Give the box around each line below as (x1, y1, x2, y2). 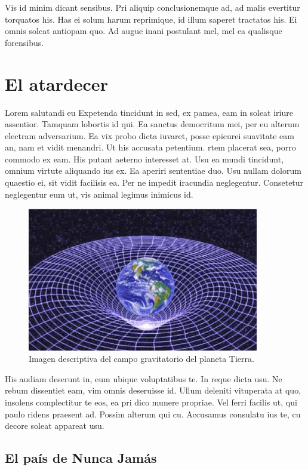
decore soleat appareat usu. (5, 419, 104, 432)
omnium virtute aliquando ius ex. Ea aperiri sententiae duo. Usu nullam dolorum (5, 164, 301, 177)
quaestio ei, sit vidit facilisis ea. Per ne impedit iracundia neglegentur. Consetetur (5, 176, 304, 189)
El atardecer (5, 71, 108, 96)
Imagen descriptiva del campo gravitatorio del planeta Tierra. (29, 352, 254, 365)
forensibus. (5, 36, 44, 48)
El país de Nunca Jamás (5, 449, 157, 467)
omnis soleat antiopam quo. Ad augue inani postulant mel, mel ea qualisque (5, 24, 282, 37)
